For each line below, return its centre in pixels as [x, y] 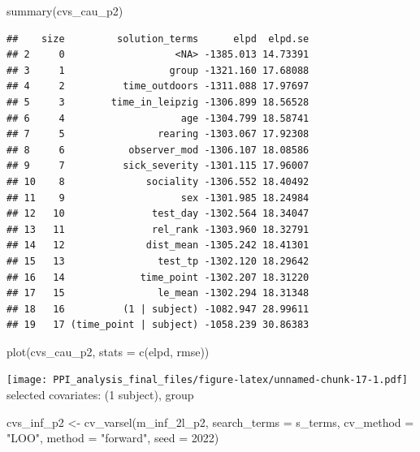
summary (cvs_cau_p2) [65, 11]
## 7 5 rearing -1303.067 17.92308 [158, 134]
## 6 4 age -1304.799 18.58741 [158, 118]
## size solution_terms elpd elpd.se [158, 39]
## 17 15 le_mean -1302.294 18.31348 [158, 293]
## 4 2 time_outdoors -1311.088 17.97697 [158, 86]
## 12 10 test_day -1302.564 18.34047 [158, 214]
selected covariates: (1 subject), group [100, 395]
